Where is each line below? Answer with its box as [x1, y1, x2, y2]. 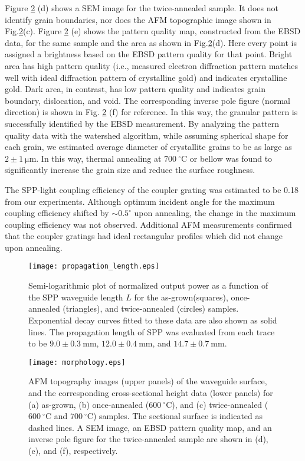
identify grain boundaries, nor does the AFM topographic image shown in [5, 13, 271, 25]
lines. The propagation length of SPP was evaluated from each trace [28, 325, 275, 338]
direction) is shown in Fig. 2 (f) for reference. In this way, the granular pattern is [5, 106, 298, 118]
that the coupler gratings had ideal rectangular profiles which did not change [5, 230, 283, 242]
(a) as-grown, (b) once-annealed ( [28, 398, 149, 410]
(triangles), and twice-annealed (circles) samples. [63, 302, 239, 315]
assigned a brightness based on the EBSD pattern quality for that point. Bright [5, 48, 293, 60]
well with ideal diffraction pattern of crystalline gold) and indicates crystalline [5, 71, 287, 83]
